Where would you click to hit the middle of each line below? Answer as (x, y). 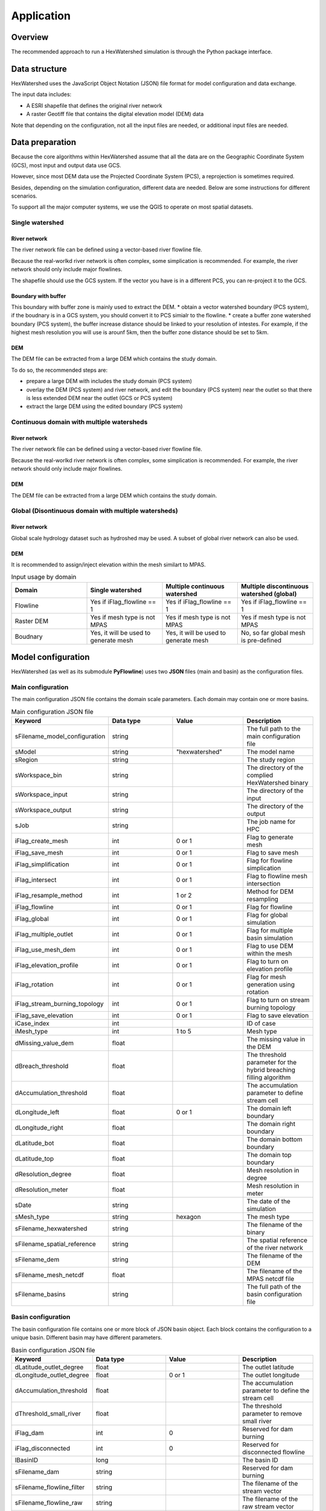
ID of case (261, 1023)
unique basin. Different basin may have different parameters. (87, 1338)
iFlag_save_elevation (44, 1015)
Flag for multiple (270, 931)
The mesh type (268, 1217)
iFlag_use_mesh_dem (45, 950)
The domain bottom (275, 1139)
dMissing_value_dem (44, 1043)
